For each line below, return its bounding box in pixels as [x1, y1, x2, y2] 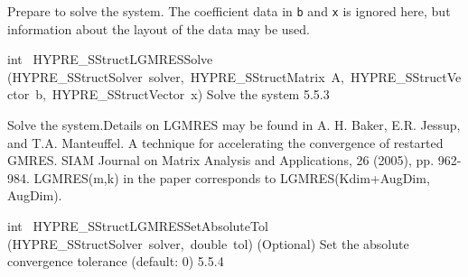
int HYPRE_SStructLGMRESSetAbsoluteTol [7, 217, 268, 235]
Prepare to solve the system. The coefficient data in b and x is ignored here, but [7, 2, 451, 20]
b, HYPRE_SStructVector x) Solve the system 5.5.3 [35, 85, 330, 104]
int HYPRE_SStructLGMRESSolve [7, 50, 213, 69]
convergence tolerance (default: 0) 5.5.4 [7, 252, 224, 271]
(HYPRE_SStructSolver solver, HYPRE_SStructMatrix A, [7, 67, 344, 86]
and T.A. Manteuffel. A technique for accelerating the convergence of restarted [7, 133, 444, 152]
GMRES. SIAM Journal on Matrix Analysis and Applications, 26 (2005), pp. [7, 151, 435, 170]
